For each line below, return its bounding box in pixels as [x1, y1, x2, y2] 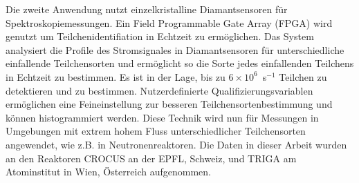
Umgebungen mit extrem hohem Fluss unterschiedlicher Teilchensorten [6, 124, 306, 138]
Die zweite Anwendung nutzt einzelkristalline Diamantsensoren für [6, 2, 288, 16]
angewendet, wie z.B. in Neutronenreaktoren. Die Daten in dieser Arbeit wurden [6, 137, 347, 151]
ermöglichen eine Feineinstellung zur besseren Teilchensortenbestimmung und [6, 97, 333, 111]
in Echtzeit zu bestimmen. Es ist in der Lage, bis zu [6, 69, 225, 84]
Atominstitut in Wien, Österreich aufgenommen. [6, 164, 211, 179]
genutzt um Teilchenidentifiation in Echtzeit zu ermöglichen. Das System [6, 29, 314, 44]
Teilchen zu [279, 69, 327, 84]
